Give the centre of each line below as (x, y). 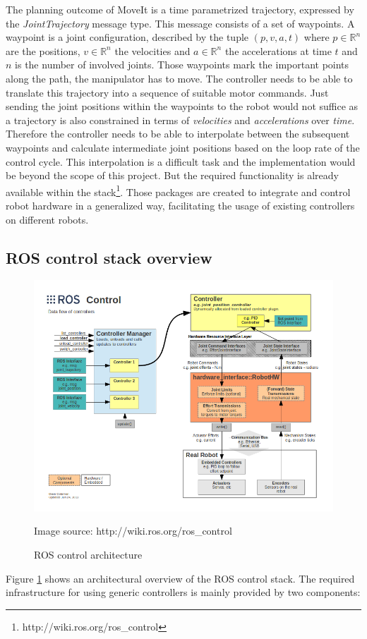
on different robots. (47, 219)
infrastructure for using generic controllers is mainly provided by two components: (183, 592)
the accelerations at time (278, 50)
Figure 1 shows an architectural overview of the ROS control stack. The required (180, 578)
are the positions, (43, 50)
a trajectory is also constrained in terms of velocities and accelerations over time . (180, 120)
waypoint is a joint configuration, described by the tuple (127, 37)
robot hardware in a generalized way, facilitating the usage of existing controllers (180, 205)
